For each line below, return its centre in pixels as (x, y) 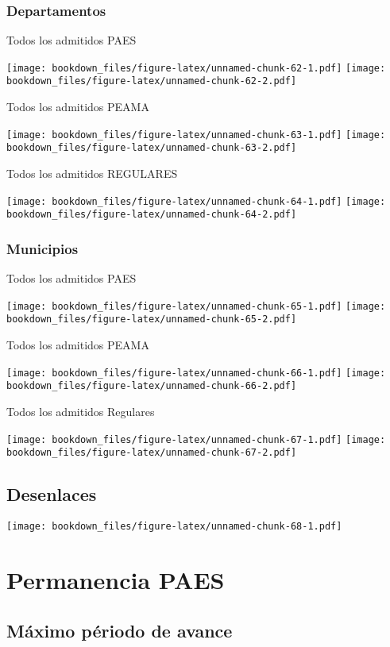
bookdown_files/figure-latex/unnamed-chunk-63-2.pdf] (152, 148)
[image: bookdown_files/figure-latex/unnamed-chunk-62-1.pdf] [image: (196, 68)
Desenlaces (52, 494)
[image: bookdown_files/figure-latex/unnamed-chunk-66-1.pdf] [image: (196, 373)
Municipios (42, 248)
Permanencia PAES (116, 579)
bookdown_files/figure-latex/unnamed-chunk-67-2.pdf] (152, 453)
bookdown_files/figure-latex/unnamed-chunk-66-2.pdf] (152, 386)
